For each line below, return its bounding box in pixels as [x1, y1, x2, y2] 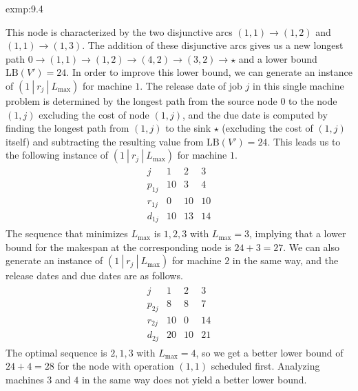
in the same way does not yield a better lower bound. [81, 372, 307, 387]
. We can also [283, 239, 340, 254]
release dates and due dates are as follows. [6, 268, 183, 283]
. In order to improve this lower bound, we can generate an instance [66, 65, 352, 79]
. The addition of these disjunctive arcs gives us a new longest [82, 38, 344, 52]
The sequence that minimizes [6, 226, 128, 241]
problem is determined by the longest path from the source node [6, 93, 277, 108]
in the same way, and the [232, 253, 339, 268]
